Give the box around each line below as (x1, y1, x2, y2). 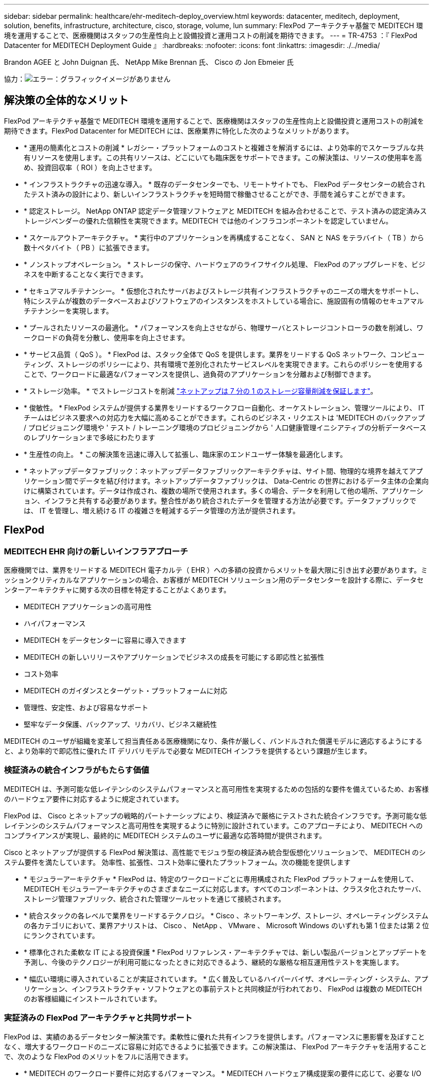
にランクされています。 (24, 931, 99, 940)
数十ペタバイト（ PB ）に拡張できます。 (24, 243, 154, 252)
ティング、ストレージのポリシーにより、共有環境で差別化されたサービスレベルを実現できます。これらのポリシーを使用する (24, 360, 423, 368)
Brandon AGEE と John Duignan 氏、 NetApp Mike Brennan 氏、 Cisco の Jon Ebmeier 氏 (4, 58, 294, 66)
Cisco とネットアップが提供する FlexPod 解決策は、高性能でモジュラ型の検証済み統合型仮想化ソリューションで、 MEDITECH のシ (4, 848, 426, 856)
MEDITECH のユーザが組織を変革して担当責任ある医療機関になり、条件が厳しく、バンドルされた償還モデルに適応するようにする (4, 737, 423, 746)
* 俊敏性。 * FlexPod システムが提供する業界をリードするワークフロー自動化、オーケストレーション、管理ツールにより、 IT (24, 403, 425, 412)
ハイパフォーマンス (24, 619, 86, 628)
